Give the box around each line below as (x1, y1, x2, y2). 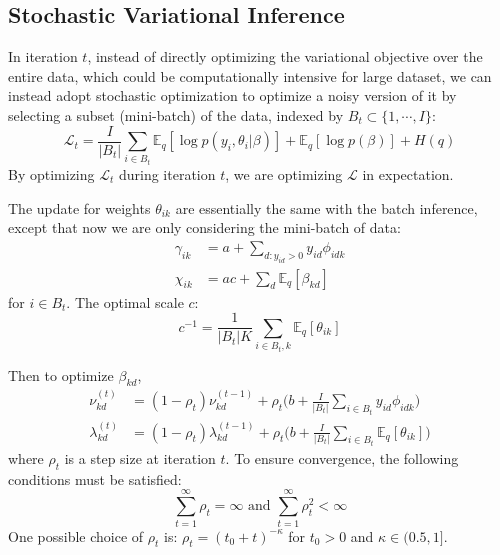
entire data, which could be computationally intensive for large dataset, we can (8, 65, 492, 86)
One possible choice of (8, 525, 144, 546)
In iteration (8, 46, 78, 67)
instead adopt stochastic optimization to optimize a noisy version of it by (8, 85, 457, 106)
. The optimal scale (66, 291, 184, 312)
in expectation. (362, 164, 454, 185)
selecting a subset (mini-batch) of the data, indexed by (8, 104, 344, 125)
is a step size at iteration (64, 448, 216, 468)
